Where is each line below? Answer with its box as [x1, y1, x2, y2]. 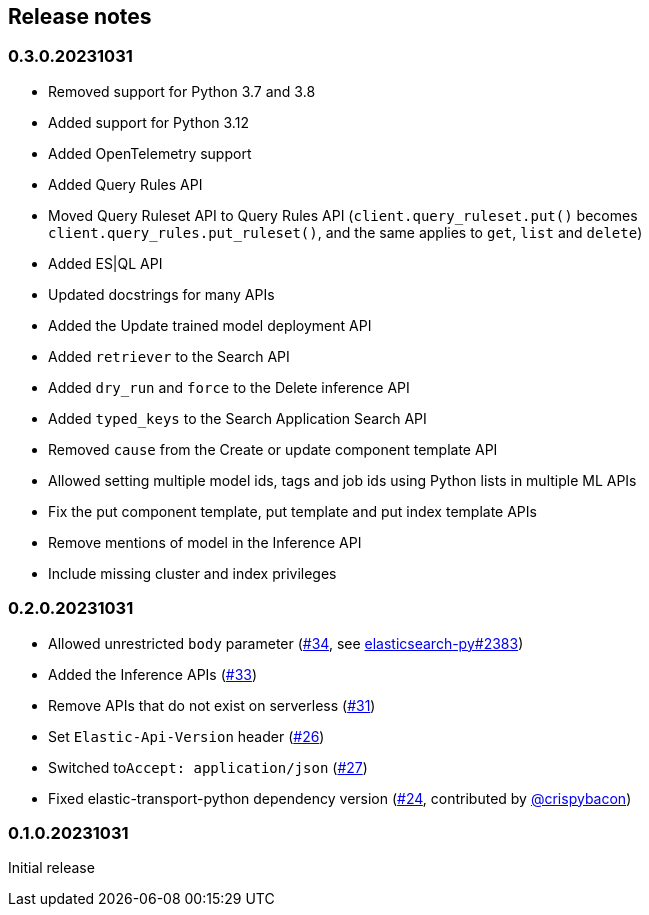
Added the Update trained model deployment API [48, 316, 372, 334]
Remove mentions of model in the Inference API [48, 533, 362, 551]
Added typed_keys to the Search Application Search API [48, 409, 427, 427]
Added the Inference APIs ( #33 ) [48, 665, 258, 683]
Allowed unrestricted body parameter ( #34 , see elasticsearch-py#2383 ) [48, 634, 524, 652]
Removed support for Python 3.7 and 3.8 [48, 82, 316, 100]
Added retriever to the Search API [48, 347, 290, 365]
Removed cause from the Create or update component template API [48, 440, 498, 458]
